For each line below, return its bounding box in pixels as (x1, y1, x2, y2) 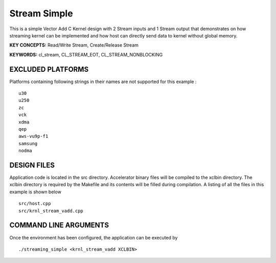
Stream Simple (9, 8, 74, 19)
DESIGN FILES (9, 160, 55, 169)
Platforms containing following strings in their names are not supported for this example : (9, 78, 197, 85)
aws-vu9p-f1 (18, 133, 49, 139)
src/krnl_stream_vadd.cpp (18, 208, 84, 214)
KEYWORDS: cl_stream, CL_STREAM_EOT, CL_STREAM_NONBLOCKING (9, 51, 163, 57)
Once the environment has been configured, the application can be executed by (9, 234, 178, 240)
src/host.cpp (18, 200, 51, 207)
